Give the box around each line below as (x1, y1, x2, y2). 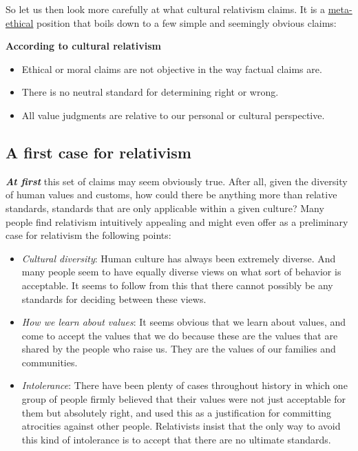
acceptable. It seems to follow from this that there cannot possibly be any (21, 277, 333, 292)
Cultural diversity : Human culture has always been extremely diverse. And (21, 251, 336, 265)
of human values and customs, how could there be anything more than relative (6, 187, 337, 202)
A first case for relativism (6, 141, 191, 162)
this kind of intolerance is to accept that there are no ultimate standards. (21, 432, 331, 446)
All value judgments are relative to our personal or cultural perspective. (21, 107, 325, 122)
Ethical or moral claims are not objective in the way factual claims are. (21, 61, 322, 76)
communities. (21, 355, 78, 369)
